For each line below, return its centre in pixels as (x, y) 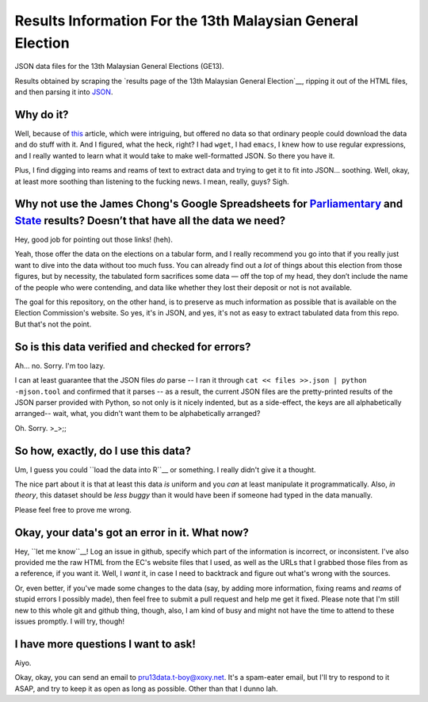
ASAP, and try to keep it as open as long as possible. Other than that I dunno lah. (146, 689)
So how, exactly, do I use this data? (103, 450)
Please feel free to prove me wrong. (73, 509)
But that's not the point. (53, 324)
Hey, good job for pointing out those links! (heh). (94, 240)
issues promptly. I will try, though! (70, 621)
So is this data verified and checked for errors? (133, 347)
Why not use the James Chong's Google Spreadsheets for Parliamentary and (209, 204)
